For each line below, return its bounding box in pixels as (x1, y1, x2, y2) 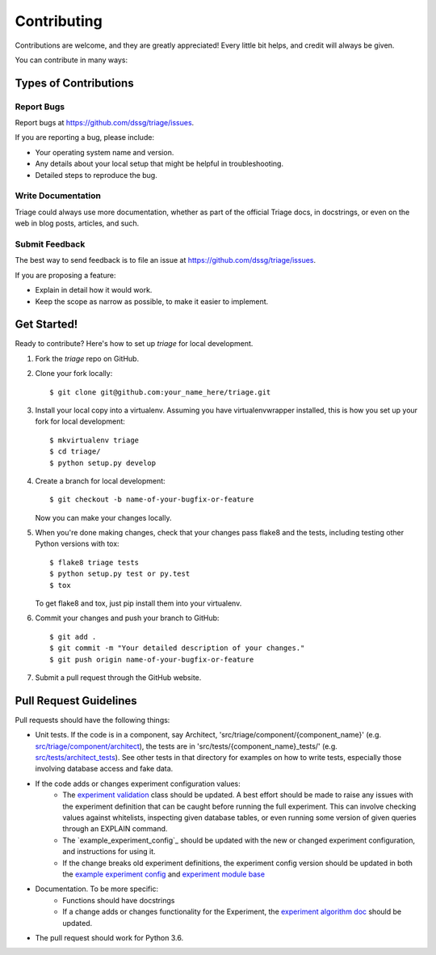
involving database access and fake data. (35, 764, 174, 774)
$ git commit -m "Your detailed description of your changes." (49, 644, 305, 653)
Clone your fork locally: (35, 369, 113, 378)
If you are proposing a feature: (15, 270, 116, 280)
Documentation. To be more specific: (35, 884, 159, 894)
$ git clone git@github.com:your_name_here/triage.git (49, 387, 271, 396)
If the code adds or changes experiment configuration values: (35, 779, 241, 788)
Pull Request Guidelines (15, 694, 137, 708)
